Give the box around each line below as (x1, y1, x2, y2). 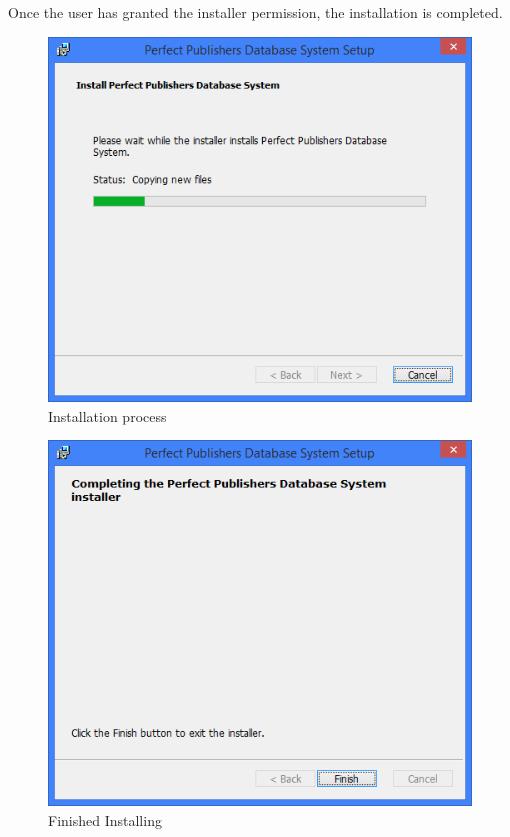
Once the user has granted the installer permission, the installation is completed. (8, 2, 503, 22)
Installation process (48, 405, 167, 426)
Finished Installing (48, 809, 162, 830)
